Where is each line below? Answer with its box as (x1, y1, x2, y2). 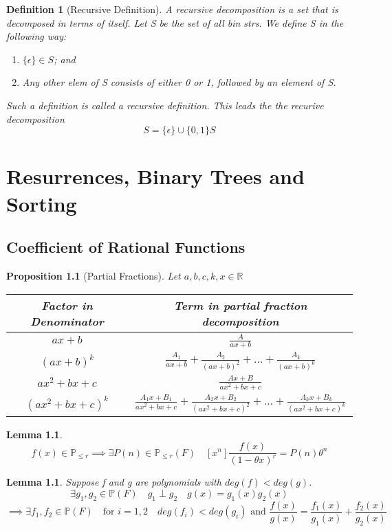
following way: (6, 29, 67, 43)
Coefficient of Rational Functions (6, 236, 246, 258)
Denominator (30, 313, 104, 329)
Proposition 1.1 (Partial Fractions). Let (6, 268, 181, 282)
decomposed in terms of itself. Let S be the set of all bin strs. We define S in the (6, 15, 344, 30)
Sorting (6, 189, 77, 217)
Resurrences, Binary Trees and (6, 162, 305, 190)
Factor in (41, 297, 93, 313)
